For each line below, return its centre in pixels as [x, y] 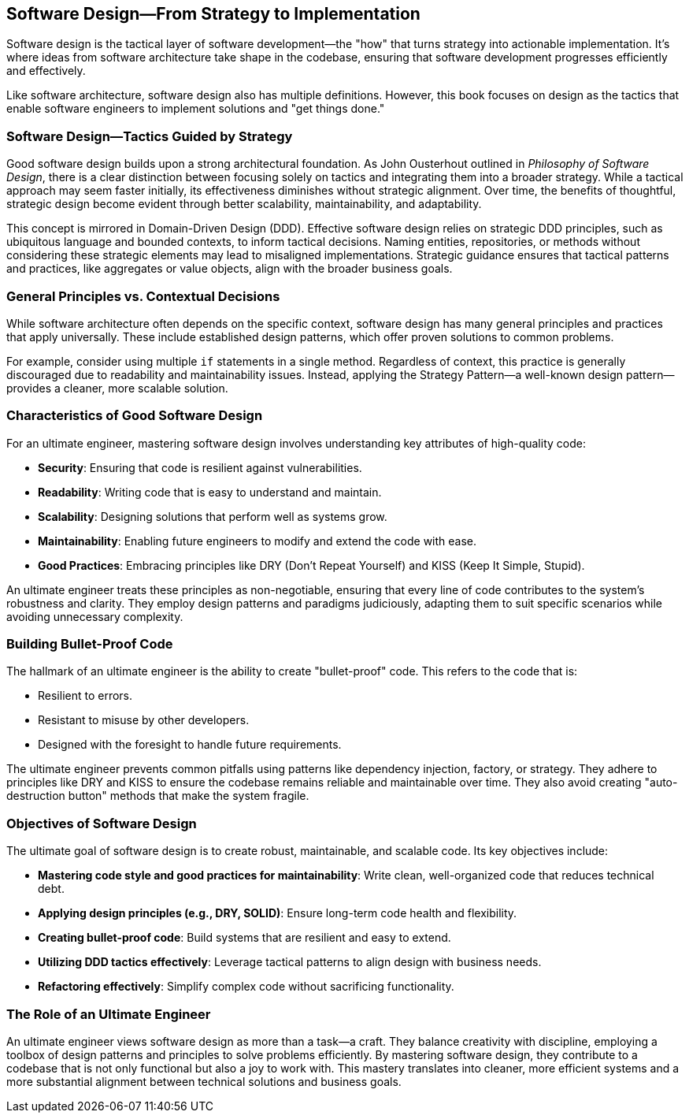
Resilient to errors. [85, 696]
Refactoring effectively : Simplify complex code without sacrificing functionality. [246, 987]
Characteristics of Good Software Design [135, 416]
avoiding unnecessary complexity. [95, 616]
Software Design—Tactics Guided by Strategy [150, 136]
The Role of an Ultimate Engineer [109, 1014]
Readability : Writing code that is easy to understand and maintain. [210, 492]
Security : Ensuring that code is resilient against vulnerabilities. [200, 467]
